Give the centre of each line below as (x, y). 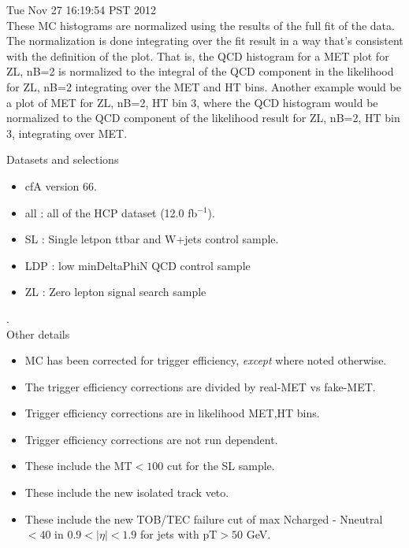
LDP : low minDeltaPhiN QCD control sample (138, 265)
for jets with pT (178, 534)
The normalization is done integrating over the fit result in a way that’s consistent (205, 41)
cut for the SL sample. (221, 466)
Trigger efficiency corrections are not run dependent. (151, 439)
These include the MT (78, 466)
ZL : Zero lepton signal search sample (115, 292)
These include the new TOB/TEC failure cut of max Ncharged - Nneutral (204, 518)
